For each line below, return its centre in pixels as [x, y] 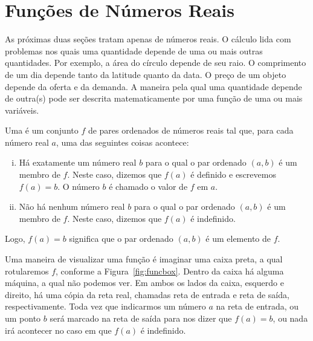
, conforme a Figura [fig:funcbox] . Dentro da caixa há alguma [170, 271]
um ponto [23, 318]
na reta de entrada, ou [257, 306]
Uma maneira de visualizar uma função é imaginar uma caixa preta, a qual [144, 259]
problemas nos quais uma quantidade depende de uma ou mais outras [134, 50]
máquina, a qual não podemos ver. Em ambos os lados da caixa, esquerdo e [144, 283]
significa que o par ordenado [121, 239]
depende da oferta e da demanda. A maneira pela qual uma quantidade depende [153, 86]
